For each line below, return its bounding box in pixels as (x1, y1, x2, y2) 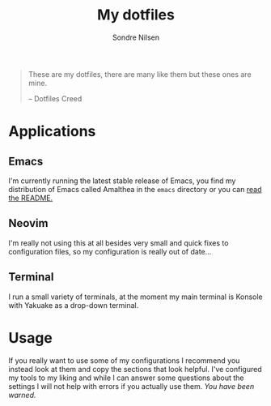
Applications (8, 122, 96, 141)
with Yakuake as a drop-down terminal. (8, 300, 139, 310)
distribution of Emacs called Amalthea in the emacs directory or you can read (8, 184, 262, 194)
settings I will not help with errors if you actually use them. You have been (8, 381, 255, 391)
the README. (8, 193, 53, 203)
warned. (8, 390, 36, 400)
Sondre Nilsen (112, 32, 160, 42)
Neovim (8, 216, 49, 230)
